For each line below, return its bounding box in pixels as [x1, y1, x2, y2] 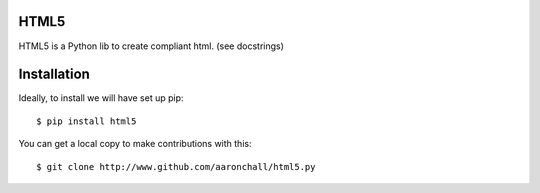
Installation [18, 66, 90, 83]
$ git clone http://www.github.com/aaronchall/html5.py [36, 161, 316, 172]
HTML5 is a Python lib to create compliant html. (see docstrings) [18, 40, 285, 52]
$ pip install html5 [36, 115, 137, 127]
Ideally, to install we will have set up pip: [18, 92, 184, 104]
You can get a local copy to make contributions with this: [18, 138, 252, 150]
